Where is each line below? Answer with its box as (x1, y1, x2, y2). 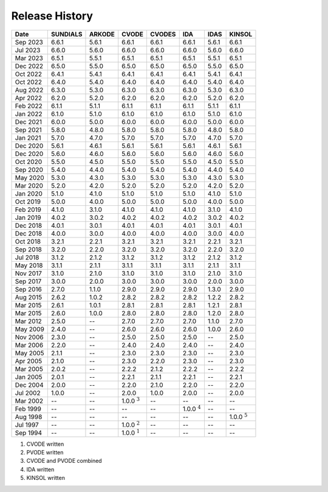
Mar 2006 (15, 341, 44, 349)
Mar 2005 (15, 364, 44, 373)
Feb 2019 (15, 205, 42, 214)
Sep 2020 (15, 165, 44, 174)
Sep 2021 (15, 125, 42, 134)
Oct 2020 (15, 157, 43, 166)
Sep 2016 (15, 285, 42, 293)
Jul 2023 (15, 46, 41, 54)
